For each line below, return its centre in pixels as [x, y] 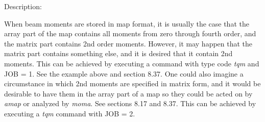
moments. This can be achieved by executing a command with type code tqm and [132, 63]
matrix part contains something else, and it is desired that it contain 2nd [118, 53]
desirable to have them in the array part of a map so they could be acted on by [128, 93]
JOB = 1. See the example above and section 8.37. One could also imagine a [124, 73]
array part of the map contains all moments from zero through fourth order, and [130, 33]
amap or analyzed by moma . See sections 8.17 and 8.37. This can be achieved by [130, 103]
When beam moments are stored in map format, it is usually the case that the [127, 23]
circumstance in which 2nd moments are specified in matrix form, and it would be [132, 83]
